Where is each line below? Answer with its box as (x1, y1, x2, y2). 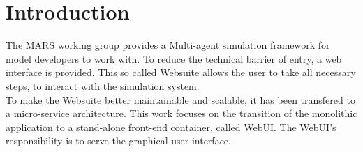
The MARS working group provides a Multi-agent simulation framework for (6, 38, 330, 52)
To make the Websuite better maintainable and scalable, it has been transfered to (6, 92, 355, 107)
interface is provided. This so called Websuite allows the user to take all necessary (6, 65, 356, 79)
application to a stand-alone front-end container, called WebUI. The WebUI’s (6, 119, 336, 134)
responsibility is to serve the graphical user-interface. (6, 133, 231, 148)
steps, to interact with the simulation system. (6, 78, 200, 93)
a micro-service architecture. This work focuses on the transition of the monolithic (6, 106, 357, 121)
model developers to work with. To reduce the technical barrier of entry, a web (6, 51, 342, 66)
